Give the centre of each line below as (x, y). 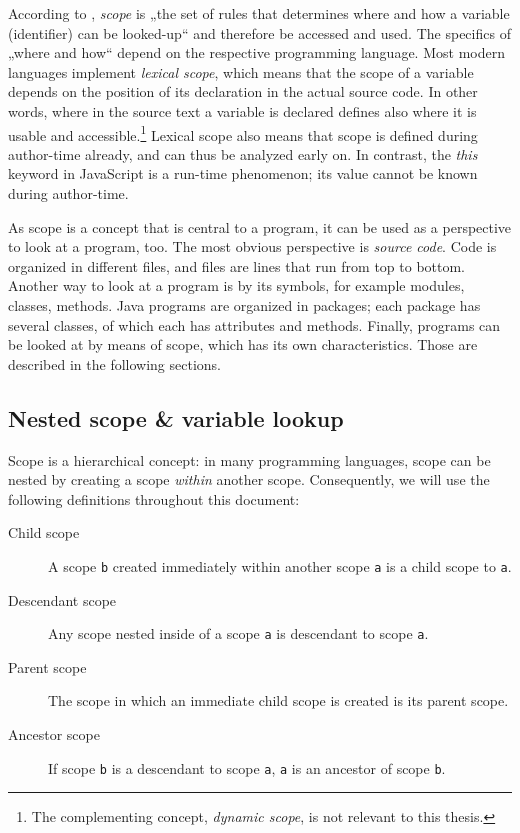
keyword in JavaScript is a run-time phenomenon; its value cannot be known (243, 173)
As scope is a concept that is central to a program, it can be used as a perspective (260, 226)
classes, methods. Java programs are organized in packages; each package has (244, 304)
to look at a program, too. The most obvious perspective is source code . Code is (252, 246)
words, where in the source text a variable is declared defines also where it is (242, 110)
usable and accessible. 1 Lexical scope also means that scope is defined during (243, 133)
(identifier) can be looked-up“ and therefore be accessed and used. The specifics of (259, 32)
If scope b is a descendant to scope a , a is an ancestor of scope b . (247, 767)
